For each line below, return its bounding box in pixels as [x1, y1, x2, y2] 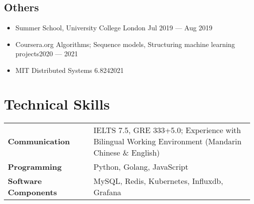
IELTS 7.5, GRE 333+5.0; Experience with [93, 124, 241, 136]
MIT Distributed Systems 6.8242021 [15, 65, 124, 75]
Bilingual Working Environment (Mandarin [93, 135, 242, 147]
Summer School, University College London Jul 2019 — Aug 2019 [15, 23, 212, 33]
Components [8, 186, 57, 198]
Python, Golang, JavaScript [93, 160, 189, 172]
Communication [8, 135, 70, 147]
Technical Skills [4, 93, 110, 113]
